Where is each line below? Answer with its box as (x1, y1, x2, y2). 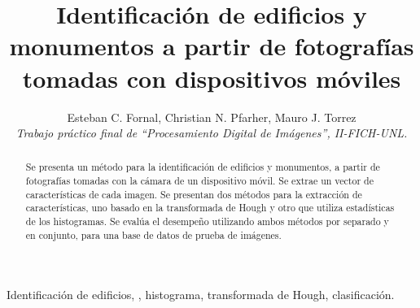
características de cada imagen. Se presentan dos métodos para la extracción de (25, 187, 362, 201)
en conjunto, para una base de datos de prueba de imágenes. (25, 228, 282, 241)
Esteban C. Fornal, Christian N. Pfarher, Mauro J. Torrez (67, 108, 357, 125)
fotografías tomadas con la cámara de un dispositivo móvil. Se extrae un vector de (25, 174, 374, 188)
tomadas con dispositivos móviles (22, 61, 401, 94)
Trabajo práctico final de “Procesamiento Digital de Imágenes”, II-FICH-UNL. (15, 124, 408, 141)
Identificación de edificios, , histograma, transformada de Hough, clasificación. (7, 286, 395, 303)
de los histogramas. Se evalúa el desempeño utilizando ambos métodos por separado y (25, 215, 389, 228)
